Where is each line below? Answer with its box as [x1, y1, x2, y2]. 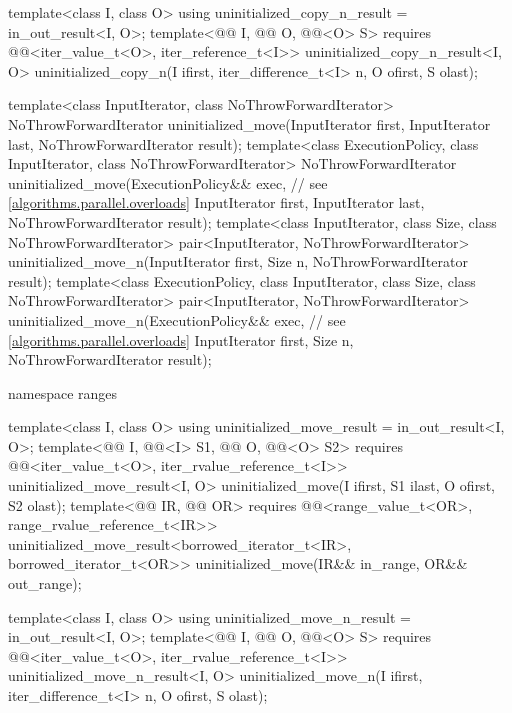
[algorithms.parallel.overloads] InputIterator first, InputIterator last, [8, 192, 425, 213]
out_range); [8, 573, 82, 594]
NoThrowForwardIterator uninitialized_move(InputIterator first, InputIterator [8, 113, 491, 134]
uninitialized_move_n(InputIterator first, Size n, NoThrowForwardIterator [8, 251, 468, 272]
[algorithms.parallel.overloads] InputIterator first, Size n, [8, 329, 354, 350]
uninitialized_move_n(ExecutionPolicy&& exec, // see [8, 309, 346, 330]
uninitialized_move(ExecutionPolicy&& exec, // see [8, 172, 328, 193]
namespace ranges [8, 382, 118, 403]
